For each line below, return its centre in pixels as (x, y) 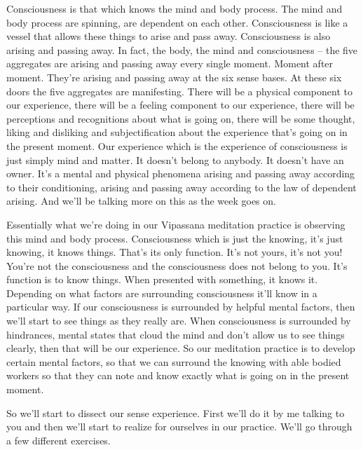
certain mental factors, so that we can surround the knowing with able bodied (174, 361)
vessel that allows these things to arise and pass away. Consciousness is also (169, 36)
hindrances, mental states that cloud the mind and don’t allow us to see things (176, 334)
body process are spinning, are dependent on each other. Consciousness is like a (177, 22)
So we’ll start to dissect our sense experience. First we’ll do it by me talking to (176, 412)
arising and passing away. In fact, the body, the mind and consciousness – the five (182, 49)
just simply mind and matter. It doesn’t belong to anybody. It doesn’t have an (175, 159)
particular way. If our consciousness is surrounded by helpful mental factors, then (181, 307)
